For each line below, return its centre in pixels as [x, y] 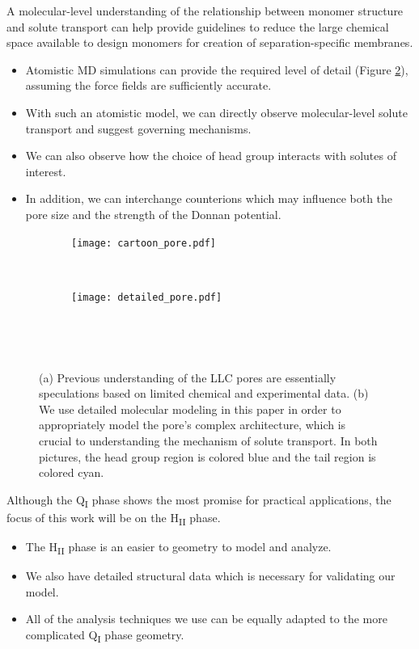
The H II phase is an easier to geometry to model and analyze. [178, 548]
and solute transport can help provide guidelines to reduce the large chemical [198, 26]
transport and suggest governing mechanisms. [138, 128]
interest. [46, 171]
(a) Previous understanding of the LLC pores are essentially [188, 377]
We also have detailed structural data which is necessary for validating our [210, 576]
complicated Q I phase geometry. [105, 635]
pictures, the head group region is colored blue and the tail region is [207, 456]
